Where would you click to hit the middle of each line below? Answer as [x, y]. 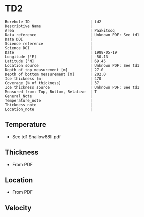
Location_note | [49, 109]
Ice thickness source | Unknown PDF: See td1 [72, 87]
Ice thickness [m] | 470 [53, 79]
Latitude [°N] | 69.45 [56, 61]
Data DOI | [49, 39]
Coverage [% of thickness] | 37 [52, 83]
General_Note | [49, 96]
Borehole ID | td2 [53, 22]
